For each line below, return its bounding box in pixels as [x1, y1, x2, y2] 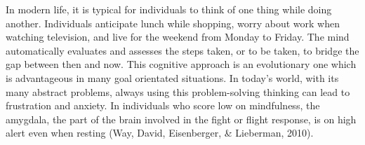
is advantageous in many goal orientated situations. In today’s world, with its [6, 70, 339, 85]
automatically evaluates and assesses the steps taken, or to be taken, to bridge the [6, 43, 359, 57]
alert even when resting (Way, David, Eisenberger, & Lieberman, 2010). [6, 125, 314, 140]
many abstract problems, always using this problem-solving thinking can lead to [6, 84, 350, 99]
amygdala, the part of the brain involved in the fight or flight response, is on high [6, 111, 357, 126]
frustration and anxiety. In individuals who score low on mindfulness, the [6, 98, 320, 113]
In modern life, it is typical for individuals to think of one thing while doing [6, 2, 332, 16]
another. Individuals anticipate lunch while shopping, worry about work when [6, 15, 340, 30]
